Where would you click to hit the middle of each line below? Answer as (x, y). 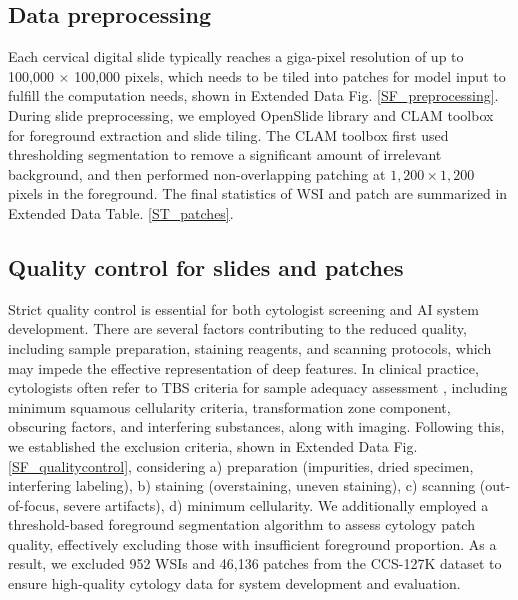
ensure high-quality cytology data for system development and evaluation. (234, 583)
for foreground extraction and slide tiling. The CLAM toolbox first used (228, 134)
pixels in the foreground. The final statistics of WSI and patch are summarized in (258, 193)
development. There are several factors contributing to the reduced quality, (237, 328)
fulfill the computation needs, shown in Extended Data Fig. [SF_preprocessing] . (253, 95)
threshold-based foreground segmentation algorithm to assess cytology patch (241, 524)
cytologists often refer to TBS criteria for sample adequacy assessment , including (258, 387)
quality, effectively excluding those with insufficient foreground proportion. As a (252, 543)
